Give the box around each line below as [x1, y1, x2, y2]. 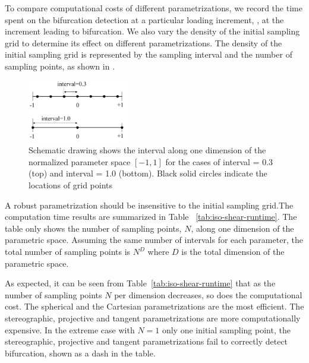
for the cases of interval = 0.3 [165, 155, 273, 168]
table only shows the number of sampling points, [5, 222, 182, 234]
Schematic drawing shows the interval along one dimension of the [29, 144, 266, 156]
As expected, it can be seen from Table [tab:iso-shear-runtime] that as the [5, 277, 276, 289]
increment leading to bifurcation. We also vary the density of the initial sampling [5, 25, 300, 37]
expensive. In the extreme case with [5, 323, 135, 336]
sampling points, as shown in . [5, 59, 115, 72]
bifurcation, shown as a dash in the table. [5, 346, 156, 359]
